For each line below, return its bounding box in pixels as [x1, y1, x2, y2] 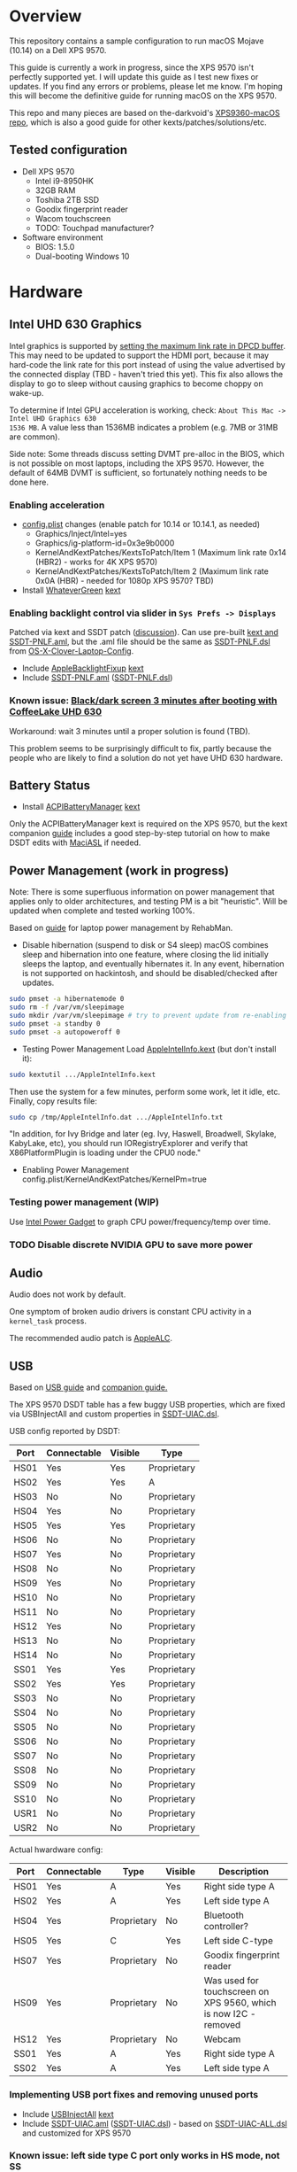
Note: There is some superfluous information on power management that [9, 887, 276, 897]
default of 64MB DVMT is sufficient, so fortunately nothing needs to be [9, 467, 268, 477]
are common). [9, 431, 60, 442]
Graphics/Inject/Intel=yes [34, 529, 127, 539]
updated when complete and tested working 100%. [9, 905, 195, 916]
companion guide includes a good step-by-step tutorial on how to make [9, 828, 270, 839]
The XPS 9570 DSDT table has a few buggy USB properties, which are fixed [9, 1400, 286, 1410]
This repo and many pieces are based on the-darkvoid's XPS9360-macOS [9, 107, 280, 118]
